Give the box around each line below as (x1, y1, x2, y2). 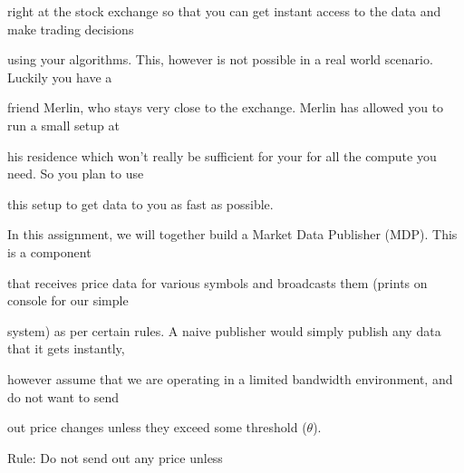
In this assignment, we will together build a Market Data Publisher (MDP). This (7, 225, 458, 244)
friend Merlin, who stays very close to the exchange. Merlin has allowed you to (7, 98, 444, 117)
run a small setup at (7, 115, 120, 134)
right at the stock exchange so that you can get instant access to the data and (7, 2, 441, 20)
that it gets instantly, (7, 339, 125, 358)
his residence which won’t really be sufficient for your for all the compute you (7, 146, 437, 165)
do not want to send (7, 387, 119, 406)
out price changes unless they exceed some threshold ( (7, 418, 307, 437)
